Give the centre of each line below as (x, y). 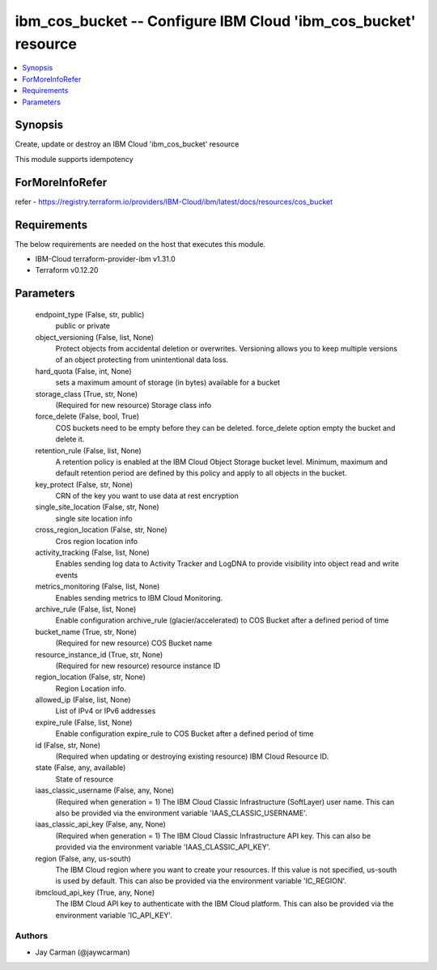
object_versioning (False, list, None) (94, 337)
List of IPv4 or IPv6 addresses (106, 711)
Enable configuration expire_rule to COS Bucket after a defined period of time (185, 734)
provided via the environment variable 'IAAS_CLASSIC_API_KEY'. (163, 847)
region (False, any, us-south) (83, 858)
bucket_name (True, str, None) (86, 632)
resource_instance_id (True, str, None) (99, 654)
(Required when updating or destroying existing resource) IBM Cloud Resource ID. (192, 756)
